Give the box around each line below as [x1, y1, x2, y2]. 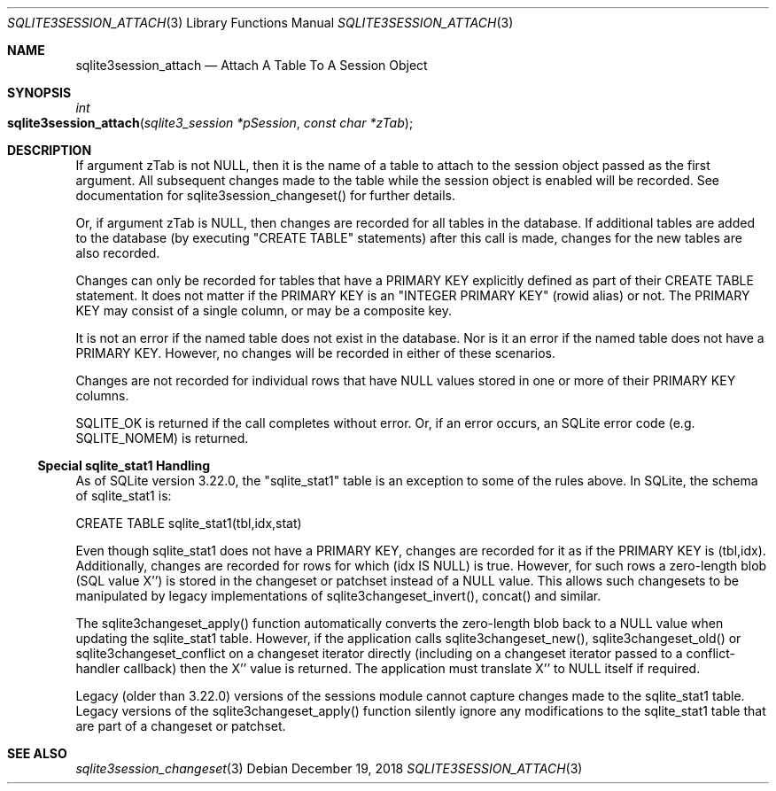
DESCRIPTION [7, 143, 92, 158]
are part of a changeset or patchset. [75, 718, 286, 733]
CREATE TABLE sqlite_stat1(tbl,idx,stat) [75, 516, 302, 531]
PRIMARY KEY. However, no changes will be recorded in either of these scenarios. [75, 345, 556, 361]
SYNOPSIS [7, 85, 72, 100]
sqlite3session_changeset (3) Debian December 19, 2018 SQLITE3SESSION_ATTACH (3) [75, 761, 583, 776]
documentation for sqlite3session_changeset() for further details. [75, 188, 455, 203]
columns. [75, 388, 129, 403]
